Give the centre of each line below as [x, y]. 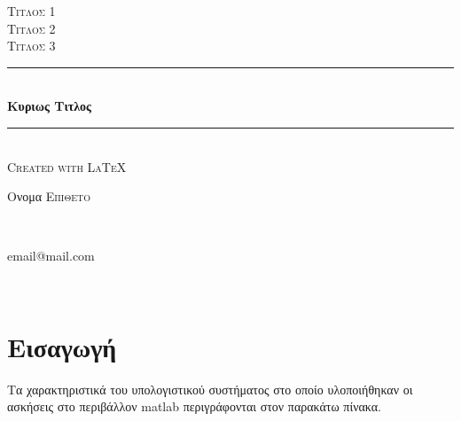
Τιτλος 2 [31, 28]
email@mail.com [51, 256]
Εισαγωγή [62, 346]
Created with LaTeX [67, 166]
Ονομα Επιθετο [49, 196]
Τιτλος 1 [31, 11]
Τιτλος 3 [31, 46]
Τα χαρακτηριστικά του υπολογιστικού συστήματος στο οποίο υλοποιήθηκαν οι [210, 389]
